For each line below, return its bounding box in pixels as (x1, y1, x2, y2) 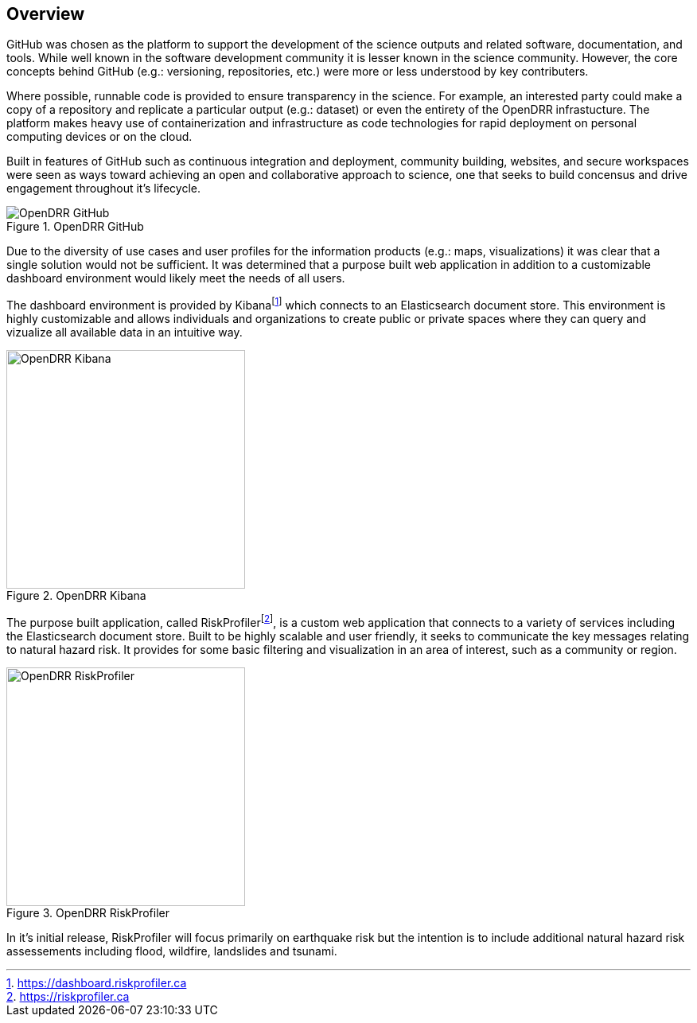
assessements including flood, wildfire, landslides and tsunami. (6, 943, 337, 958)
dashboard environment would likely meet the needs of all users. (6, 271, 345, 286)
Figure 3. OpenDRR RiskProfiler (6, 905, 169, 920)
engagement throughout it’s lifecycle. (6, 181, 201, 196)
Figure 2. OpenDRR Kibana (6, 589, 146, 603)
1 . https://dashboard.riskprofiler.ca (6, 975, 187, 990)
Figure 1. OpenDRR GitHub (6, 220, 144, 234)
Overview (6, 4, 85, 24)
